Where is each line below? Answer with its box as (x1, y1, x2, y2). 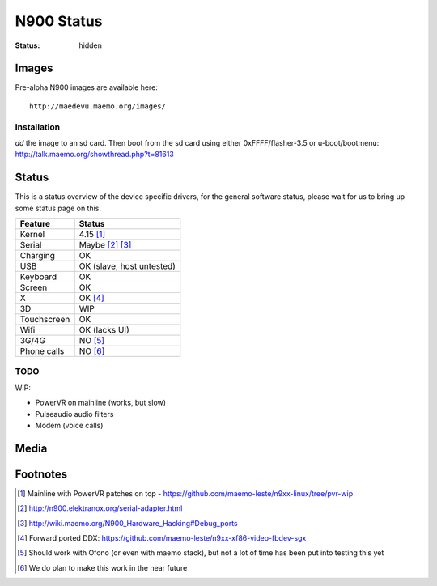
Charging (19, 250, 56, 261)
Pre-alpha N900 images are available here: (15, 83, 158, 92)
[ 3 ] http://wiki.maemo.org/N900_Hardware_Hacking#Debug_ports (17, 518, 238, 528)
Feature (19, 219, 51, 230)
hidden (78, 40, 103, 50)
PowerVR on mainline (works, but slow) (35, 397, 166, 408)
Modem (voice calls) (35, 420, 104, 430)
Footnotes (15, 467, 68, 481)
